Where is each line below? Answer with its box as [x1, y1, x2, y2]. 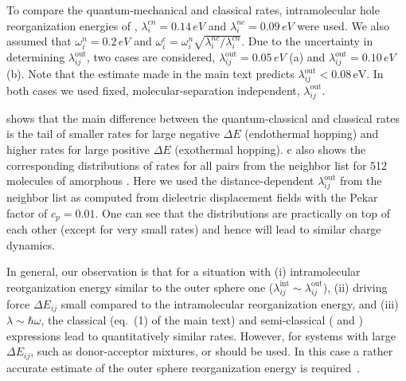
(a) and [289, 49, 326, 65]
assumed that [6, 33, 72, 49]
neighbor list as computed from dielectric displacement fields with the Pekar [6, 188, 378, 205]
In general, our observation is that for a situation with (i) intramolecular [6, 263, 361, 280]
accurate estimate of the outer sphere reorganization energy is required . [6, 359, 361, 375]
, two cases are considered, [86, 49, 216, 65]
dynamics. [6, 236, 56, 253]
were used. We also [297, 17, 389, 33]
